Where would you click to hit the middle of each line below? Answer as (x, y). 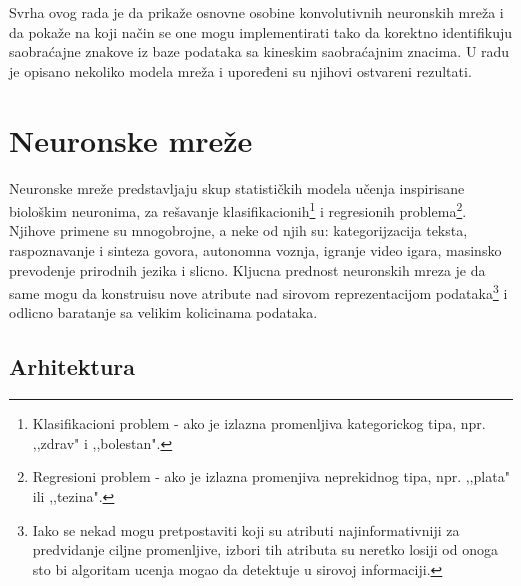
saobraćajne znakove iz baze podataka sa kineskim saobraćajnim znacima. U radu (259, 51)
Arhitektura (72, 366)
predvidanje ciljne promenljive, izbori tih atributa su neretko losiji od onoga (265, 549)
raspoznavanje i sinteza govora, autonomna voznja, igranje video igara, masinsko (255, 249)
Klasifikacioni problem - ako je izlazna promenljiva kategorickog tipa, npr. (259, 423)
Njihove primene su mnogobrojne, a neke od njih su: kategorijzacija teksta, (238, 230)
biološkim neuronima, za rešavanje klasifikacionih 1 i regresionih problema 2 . (238, 209)
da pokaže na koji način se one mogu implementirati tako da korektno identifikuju (261, 31)
